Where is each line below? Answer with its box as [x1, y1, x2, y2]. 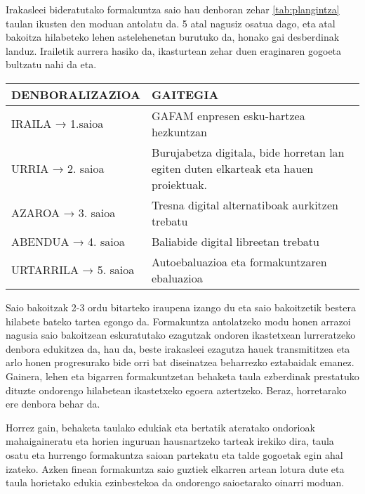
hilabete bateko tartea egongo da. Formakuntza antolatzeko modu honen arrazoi [6, 313, 351, 328]
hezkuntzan [151, 123, 207, 140]
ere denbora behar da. [6, 396, 100, 411]
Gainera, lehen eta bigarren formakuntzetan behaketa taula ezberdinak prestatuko [6, 368, 359, 383]
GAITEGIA [151, 86, 219, 103]
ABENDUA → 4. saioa [11, 233, 125, 249]
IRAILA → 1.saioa [11, 115, 104, 132]
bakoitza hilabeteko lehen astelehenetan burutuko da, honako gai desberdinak [6, 30, 340, 44]
